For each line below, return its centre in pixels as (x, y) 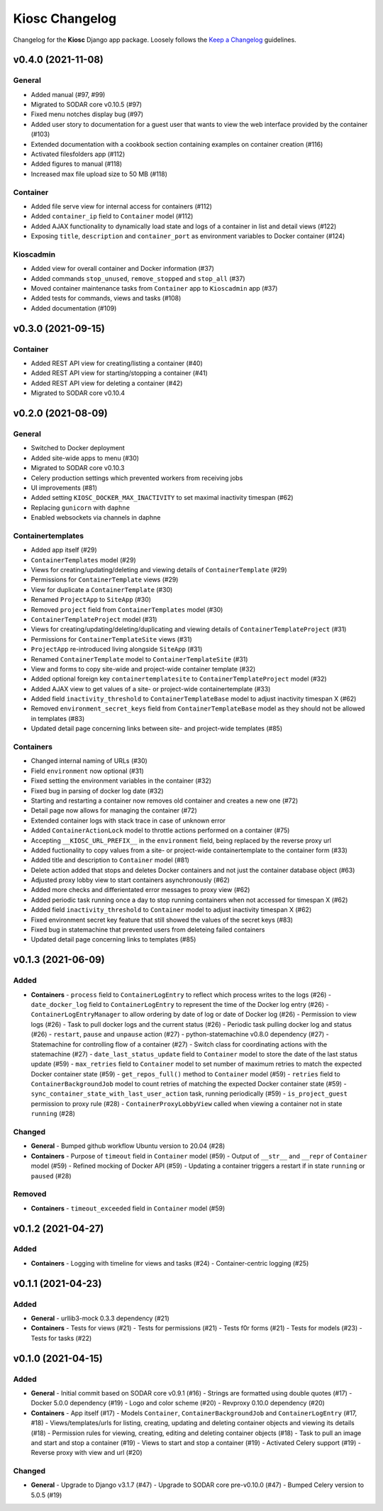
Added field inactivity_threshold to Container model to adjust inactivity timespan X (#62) (171, 910)
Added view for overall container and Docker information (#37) (122, 269)
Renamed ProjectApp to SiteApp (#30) (91, 600)
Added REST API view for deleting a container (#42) (107, 383)
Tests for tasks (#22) (61, 1338)
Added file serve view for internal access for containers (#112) (122, 206)
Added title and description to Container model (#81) (110, 860)
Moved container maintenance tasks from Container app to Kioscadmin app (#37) (154, 289)
